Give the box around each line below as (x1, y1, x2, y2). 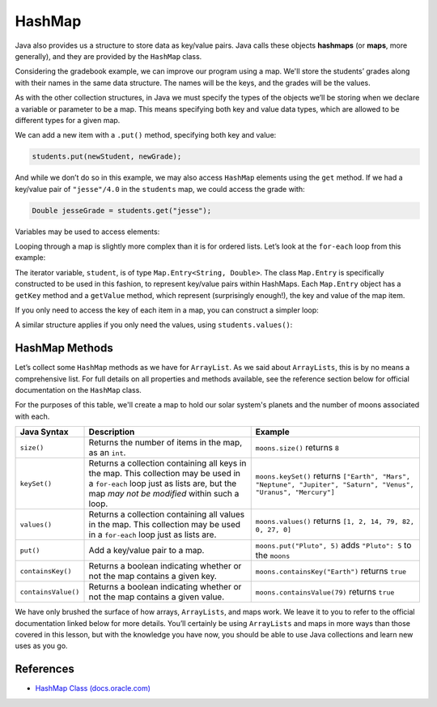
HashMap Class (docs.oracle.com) (35, 684, 151, 693)
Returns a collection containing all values (88, 509, 245, 520)
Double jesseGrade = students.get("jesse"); (32, 206, 212, 215)
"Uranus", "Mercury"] (255, 488, 335, 497)
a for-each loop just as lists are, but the (88, 478, 237, 489)
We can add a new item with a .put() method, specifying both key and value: (15, 130, 277, 140)
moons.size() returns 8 (255, 442, 340, 454)
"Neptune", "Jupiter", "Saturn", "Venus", (255, 480, 414, 489)
